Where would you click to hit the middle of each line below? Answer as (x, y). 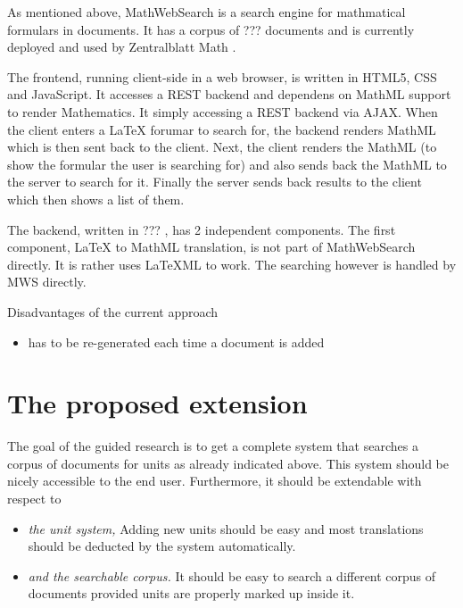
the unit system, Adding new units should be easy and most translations (226, 528)
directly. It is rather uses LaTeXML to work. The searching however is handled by (232, 264)
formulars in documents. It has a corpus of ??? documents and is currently (211, 29)
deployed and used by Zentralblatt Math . (122, 47)
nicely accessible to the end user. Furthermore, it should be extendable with (215, 481)
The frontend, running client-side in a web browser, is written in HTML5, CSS (222, 76)
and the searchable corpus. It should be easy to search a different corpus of (232, 575)
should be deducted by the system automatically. (162, 546)
